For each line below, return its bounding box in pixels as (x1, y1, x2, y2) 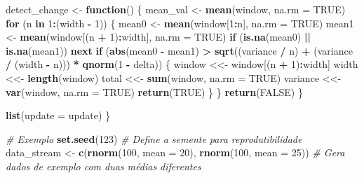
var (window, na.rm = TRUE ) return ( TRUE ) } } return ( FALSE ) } (6, 84, 303, 99)
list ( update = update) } (6, 108, 111, 123)
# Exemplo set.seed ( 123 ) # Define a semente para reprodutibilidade (6, 131, 302, 146)
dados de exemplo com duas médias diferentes (6, 158, 201, 173)
